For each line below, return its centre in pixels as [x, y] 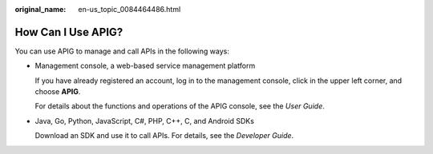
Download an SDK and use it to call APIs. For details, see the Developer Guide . [164, 136]
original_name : [40, 9]
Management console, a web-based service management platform [145, 66]
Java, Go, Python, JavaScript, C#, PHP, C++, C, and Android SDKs [144, 120]
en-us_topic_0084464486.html [129, 9]
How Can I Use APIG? [69, 32]
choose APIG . [58, 92]
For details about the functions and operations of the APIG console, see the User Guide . [180, 106]
